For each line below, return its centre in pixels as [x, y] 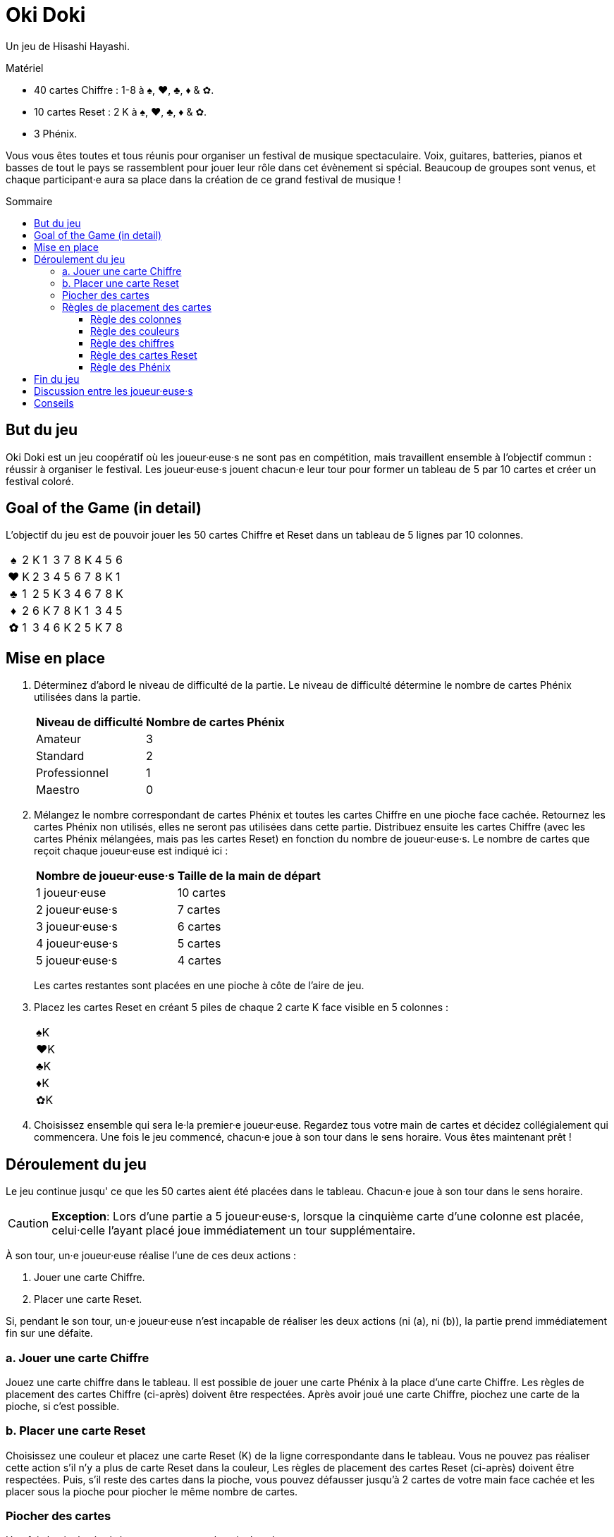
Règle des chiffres [133, 343]
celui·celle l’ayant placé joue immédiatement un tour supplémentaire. [234, 1231]
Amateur [59, 739]
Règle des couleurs [135, 331]
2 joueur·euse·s [77, 910]
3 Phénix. [56, 133]
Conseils [54, 403]
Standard [60, 756]
